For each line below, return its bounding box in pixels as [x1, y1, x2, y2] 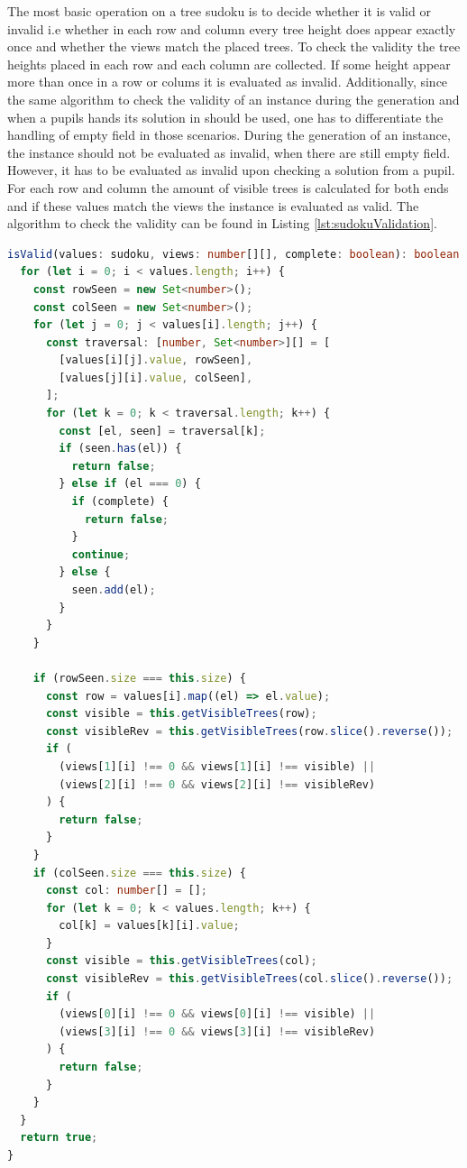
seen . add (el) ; [71, 584, 156, 596]
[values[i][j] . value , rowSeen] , [59, 354, 253, 367]
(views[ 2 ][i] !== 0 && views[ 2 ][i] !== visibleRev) [59, 777, 376, 791]
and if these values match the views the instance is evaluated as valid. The [7, 196, 419, 215]
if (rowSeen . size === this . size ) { [32, 671, 246, 685]
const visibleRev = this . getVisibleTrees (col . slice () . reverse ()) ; [45, 972, 453, 986]
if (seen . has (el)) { [59, 442, 182, 455]
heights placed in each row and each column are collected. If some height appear [7, 54, 451, 73]
